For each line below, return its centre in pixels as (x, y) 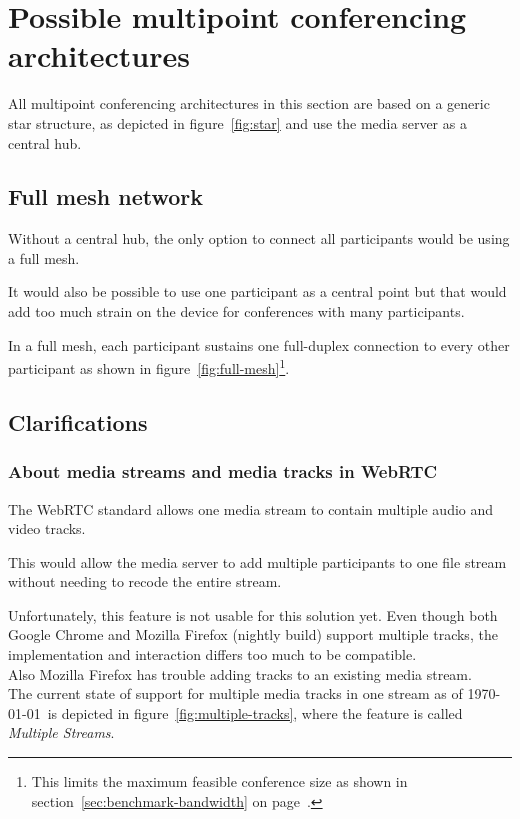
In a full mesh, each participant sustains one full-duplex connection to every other (259, 344)
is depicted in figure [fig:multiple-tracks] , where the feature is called (255, 712)
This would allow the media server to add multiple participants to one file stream (257, 561)
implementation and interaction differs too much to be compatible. (212, 654)
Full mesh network (105, 196)
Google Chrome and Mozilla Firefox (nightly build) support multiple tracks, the (253, 634)
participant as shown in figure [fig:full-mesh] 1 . (149, 366)
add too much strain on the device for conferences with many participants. (236, 311)
